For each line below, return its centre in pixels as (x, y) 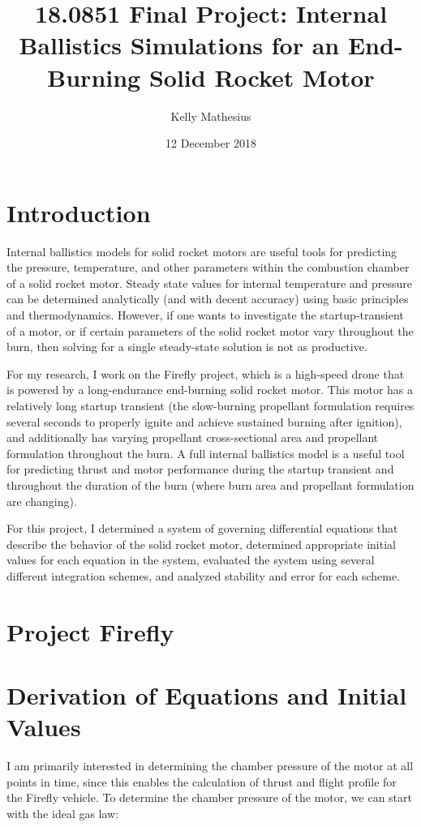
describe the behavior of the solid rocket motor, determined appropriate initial (201, 544)
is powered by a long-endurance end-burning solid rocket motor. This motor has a (210, 390)
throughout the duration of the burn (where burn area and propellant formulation (210, 484)
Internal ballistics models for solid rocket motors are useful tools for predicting (202, 251)
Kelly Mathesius (211, 116)
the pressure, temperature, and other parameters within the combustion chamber (208, 267)
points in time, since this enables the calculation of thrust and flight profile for (202, 781)
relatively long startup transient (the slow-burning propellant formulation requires (210, 405)
